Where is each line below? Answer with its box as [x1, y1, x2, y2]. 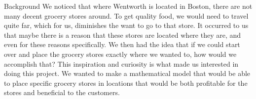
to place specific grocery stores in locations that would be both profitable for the [4, 77, 248, 88]
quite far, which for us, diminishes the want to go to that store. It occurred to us [4, 20, 249, 30]
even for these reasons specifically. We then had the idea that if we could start [4, 39, 240, 49]
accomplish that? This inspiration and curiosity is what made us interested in [4, 58, 239, 69]
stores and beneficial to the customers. [4, 87, 120, 98]
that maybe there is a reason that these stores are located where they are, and [4, 29, 241, 40]
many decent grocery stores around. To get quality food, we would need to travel [4, 10, 249, 21]
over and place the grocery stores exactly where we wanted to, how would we [4, 49, 237, 59]
